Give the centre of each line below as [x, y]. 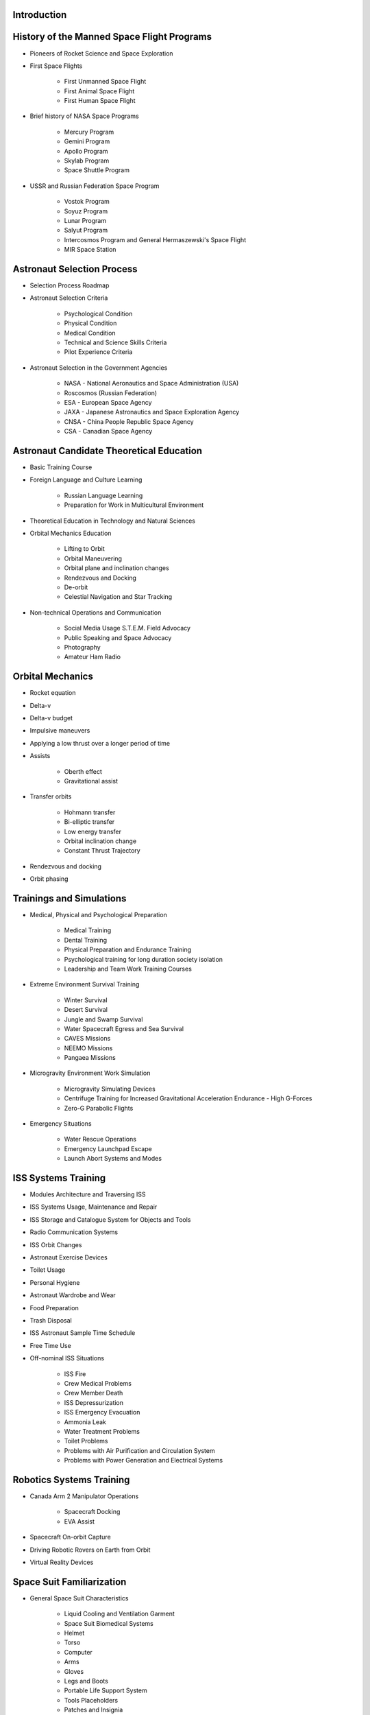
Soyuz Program [86, 211]
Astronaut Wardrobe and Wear [73, 1295]
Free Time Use [50, 1345]
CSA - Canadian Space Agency [108, 431]
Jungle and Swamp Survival [103, 1019]
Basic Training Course [61, 467]
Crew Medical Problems [98, 1383]
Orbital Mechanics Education [71, 533]
